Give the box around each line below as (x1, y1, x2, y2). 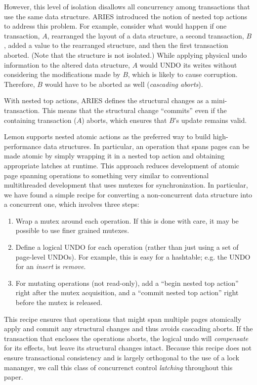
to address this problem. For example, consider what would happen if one (4, 21, 227, 31)
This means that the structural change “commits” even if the (42, 105, 227, 115)
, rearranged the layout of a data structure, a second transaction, (47, 30, 244, 40)
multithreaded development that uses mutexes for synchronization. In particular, (4, 180, 248, 190)
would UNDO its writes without (139, 59, 237, 70)
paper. (4, 372, 23, 382)
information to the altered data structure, (4, 59, 130, 70)
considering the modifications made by (4, 69, 121, 79)
